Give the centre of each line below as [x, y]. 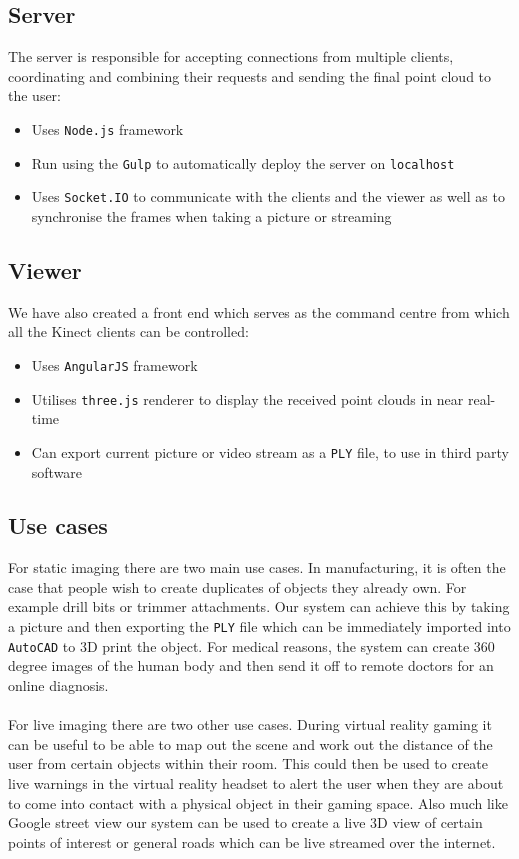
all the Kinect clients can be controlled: [128, 331]
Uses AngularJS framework [114, 364]
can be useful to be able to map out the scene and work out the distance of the [250, 743]
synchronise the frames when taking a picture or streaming [211, 215]
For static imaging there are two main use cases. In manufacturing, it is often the [257, 567]
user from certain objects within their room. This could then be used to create [248, 763]
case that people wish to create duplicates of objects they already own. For [237, 586]
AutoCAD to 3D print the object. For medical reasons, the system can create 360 [251, 645]
